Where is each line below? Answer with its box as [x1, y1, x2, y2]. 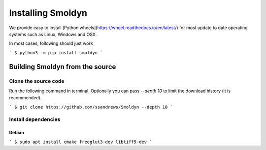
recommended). [9, 95, 42, 101]
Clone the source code [9, 77, 65, 84]
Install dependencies [9, 116, 61, 123]
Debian [9, 130, 24, 136]
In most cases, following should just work [9, 40, 93, 46]
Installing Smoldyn [9, 7, 88, 18]
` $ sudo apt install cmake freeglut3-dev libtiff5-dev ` [9, 139, 152, 145]
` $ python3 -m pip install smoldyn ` [9, 50, 103, 55]
